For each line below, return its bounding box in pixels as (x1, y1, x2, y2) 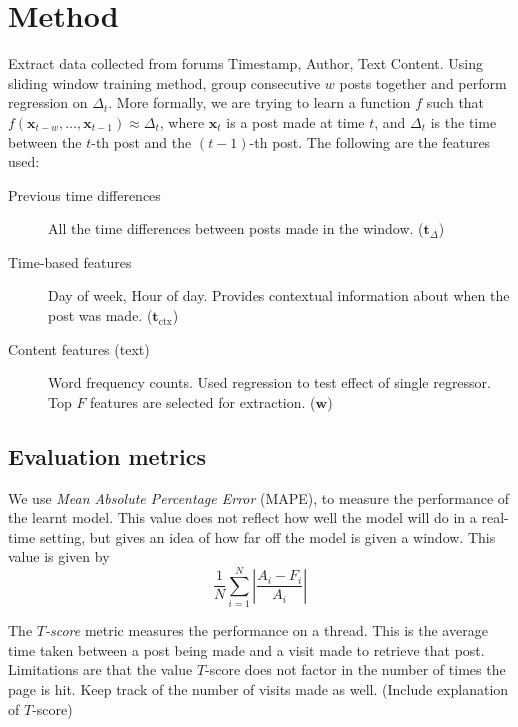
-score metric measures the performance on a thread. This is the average (44, 620, 488, 641)
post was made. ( (48, 305, 153, 326)
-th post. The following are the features (249, 131, 491, 152)
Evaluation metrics (8, 440, 206, 471)
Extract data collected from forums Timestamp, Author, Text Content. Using (8, 53, 484, 74)
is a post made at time (226, 111, 365, 132)
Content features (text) (8, 338, 150, 359)
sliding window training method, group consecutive (8, 72, 321, 93)
